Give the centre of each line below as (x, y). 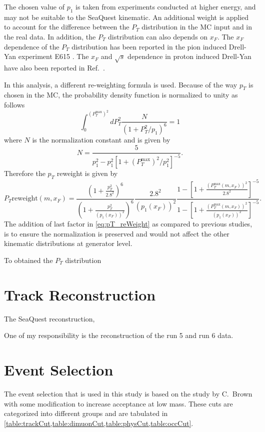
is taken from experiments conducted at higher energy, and (166, 6)
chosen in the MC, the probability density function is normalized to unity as (121, 95)
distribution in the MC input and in (197, 27)
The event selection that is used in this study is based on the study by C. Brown (128, 393)
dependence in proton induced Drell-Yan (189, 56)
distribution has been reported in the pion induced (149, 46)
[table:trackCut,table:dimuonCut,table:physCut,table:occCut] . (99, 423)
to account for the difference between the (67, 27)
